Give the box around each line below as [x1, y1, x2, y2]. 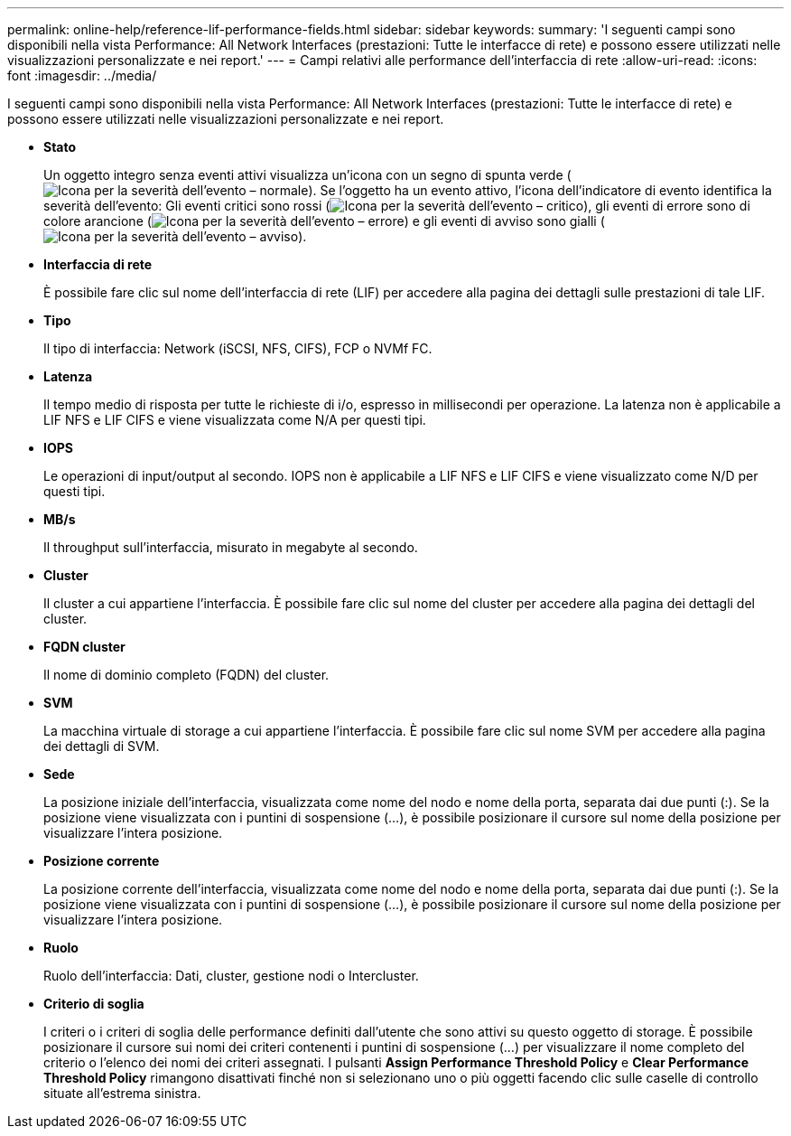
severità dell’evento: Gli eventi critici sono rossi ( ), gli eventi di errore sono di [43, 198, 750, 213]
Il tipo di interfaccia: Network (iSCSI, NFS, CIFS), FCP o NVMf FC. [43, 341, 433, 356]
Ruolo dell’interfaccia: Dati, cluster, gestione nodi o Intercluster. [43, 968, 419, 983]
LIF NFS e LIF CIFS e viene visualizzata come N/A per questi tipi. [43, 412, 426, 427]
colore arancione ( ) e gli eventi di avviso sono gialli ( [43, 213, 605, 229]
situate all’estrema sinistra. [43, 1085, 201, 1101]
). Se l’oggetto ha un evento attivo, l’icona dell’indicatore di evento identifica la [308, 183, 772, 198]
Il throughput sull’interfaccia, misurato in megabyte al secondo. [43, 540, 418, 555]
